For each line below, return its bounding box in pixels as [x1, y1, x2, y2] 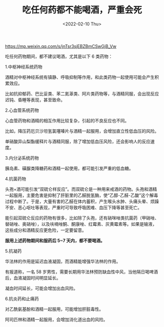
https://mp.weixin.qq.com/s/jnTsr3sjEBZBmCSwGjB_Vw [5, 43, 117, 49]
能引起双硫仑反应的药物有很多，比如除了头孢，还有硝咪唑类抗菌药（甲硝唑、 [5, 215, 159, 221]
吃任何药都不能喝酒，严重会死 [21, 4, 142, 16]
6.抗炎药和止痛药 [5, 296, 39, 302]
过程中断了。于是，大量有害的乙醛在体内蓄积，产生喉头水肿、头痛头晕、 [5, 198, 150, 204]
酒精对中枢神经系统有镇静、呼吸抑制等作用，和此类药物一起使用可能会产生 [5, 74, 155, 80]
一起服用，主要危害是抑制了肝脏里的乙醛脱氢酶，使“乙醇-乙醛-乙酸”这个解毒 [5, 192, 159, 198]
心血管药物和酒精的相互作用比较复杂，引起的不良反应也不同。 [5, 117, 129, 123]
